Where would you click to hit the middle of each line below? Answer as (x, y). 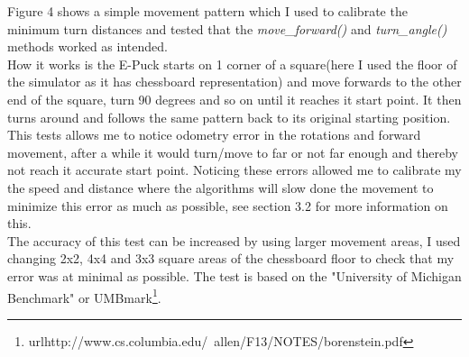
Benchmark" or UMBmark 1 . (84, 296)
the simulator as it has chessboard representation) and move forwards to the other (234, 82)
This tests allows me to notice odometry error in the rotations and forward (214, 135)
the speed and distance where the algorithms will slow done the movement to (221, 187)
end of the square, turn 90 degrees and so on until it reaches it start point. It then (234, 99)
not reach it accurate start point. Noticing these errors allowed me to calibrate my (234, 170)
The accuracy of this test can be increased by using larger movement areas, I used (234, 240)
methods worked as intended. (87, 46)
